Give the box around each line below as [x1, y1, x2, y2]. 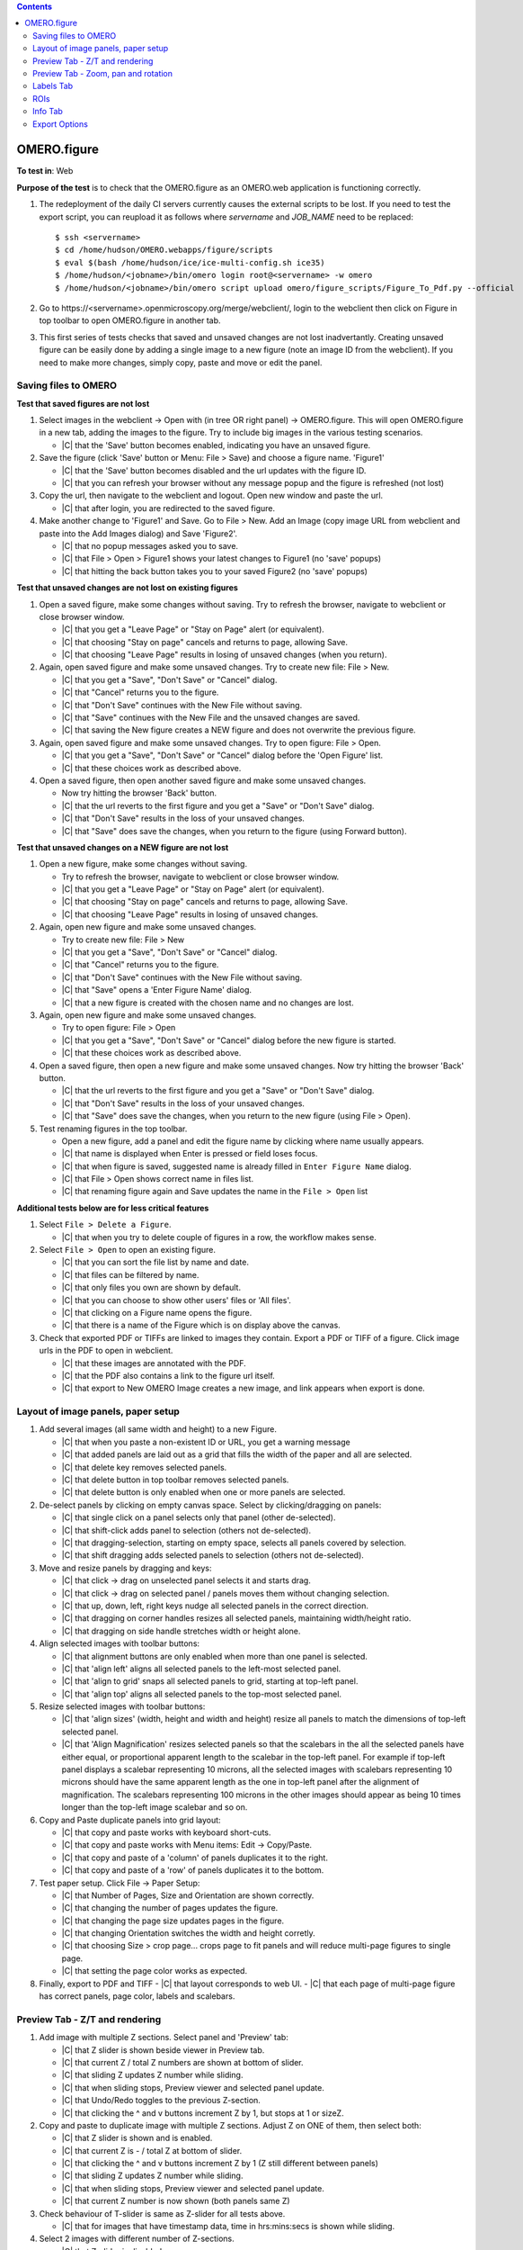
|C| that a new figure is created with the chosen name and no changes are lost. [61, 997, 354, 1008]
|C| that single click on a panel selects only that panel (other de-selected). [61, 1512, 336, 1523]
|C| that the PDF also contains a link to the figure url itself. [61, 1370, 276, 1381]
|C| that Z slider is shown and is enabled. [61, 2133, 213, 2144]
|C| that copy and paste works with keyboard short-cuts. [61, 1827, 271, 1838]
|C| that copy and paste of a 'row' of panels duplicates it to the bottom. [61, 1865, 324, 1876]
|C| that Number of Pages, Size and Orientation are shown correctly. [61, 1890, 315, 1901]
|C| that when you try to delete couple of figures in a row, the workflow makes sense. [61, 1231, 377, 1242]
